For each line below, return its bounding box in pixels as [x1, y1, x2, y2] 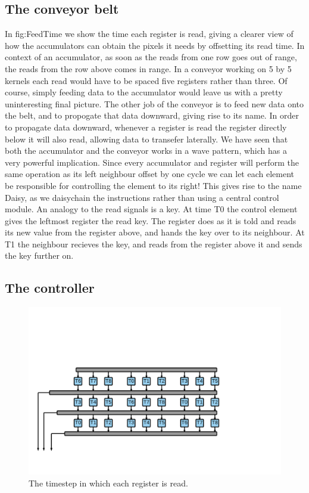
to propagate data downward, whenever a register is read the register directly [5, 120, 287, 133]
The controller [5, 278, 95, 297]
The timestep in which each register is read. [29, 476, 188, 489]
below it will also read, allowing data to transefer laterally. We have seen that [5, 132, 288, 145]
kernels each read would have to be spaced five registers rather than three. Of [5, 74, 288, 86]
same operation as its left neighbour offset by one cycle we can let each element [5, 168, 295, 180]
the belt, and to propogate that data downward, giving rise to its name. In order [5, 109, 299, 122]
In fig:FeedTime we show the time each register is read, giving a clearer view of [5, 27, 294, 40]
